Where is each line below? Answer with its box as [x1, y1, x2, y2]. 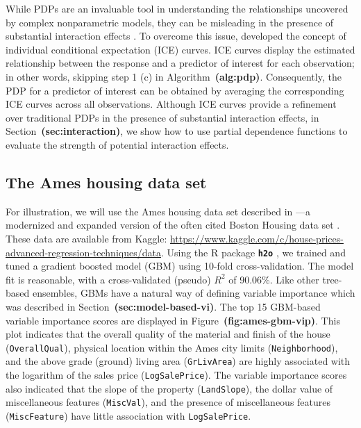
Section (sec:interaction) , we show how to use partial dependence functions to [6, 124, 348, 138]
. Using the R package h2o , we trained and [160, 245, 346, 259]
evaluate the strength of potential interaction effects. [6, 137, 229, 151]
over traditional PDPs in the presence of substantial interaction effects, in [6, 110, 319, 124]
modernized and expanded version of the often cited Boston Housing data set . [6, 217, 340, 232]
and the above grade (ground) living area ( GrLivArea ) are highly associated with [6, 354, 351, 368]
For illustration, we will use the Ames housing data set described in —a [6, 204, 311, 218]
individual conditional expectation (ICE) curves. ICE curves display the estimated [6, 42, 355, 56]
